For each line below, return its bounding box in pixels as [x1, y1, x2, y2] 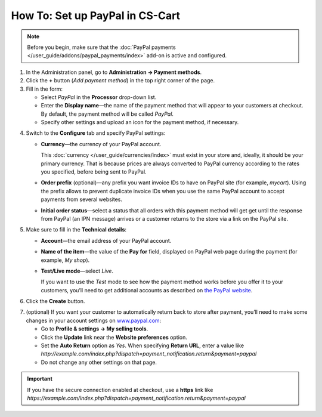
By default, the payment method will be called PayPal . [41, 110, 174, 118]
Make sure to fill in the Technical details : [26, 226, 127, 233]
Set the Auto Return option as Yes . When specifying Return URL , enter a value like [41, 342, 244, 349]
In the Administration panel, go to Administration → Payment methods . [26, 69, 202, 76]
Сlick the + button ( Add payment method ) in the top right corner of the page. [26, 77, 215, 84]
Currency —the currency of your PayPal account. [41, 140, 162, 147]
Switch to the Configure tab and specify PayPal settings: [26, 129, 166, 137]
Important [27, 375, 53, 382]
